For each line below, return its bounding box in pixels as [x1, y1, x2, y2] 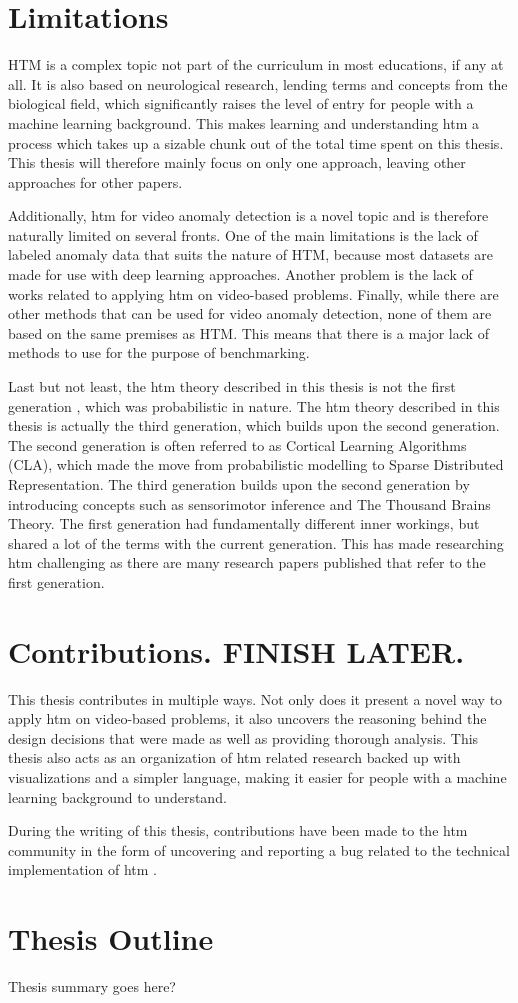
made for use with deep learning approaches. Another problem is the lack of [8, 264, 473, 285]
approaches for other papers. [8, 171, 183, 192]
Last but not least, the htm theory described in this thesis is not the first [8, 376, 456, 397]
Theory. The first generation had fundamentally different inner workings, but [8, 513, 480, 534]
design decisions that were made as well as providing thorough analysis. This [8, 727, 479, 748]
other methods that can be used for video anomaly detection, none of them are [8, 303, 492, 324]
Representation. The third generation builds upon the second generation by [8, 474, 470, 494]
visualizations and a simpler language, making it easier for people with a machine [8, 767, 507, 788]
